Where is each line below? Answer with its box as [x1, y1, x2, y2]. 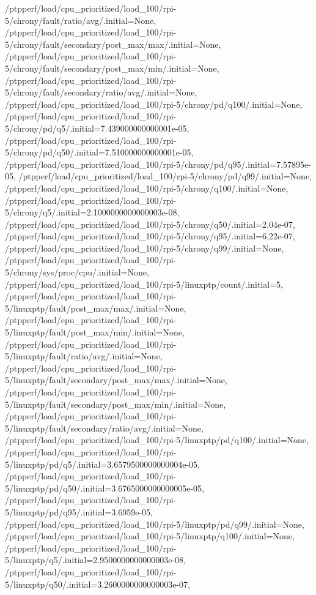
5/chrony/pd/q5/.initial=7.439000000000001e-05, [5, 121, 189, 134]
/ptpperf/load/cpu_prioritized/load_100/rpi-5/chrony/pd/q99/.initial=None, [18, 170, 312, 182]
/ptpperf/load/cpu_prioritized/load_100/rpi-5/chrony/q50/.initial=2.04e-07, [5, 217, 295, 230]
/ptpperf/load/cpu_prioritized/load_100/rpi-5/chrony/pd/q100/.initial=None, [5, 97, 303, 110]
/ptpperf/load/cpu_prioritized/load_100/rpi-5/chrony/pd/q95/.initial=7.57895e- [5, 157, 311, 170]
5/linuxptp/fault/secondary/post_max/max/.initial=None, [5, 373, 227, 386]
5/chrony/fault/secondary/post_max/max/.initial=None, [5, 37, 221, 50]
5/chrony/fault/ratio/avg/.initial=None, [5, 13, 156, 26]
